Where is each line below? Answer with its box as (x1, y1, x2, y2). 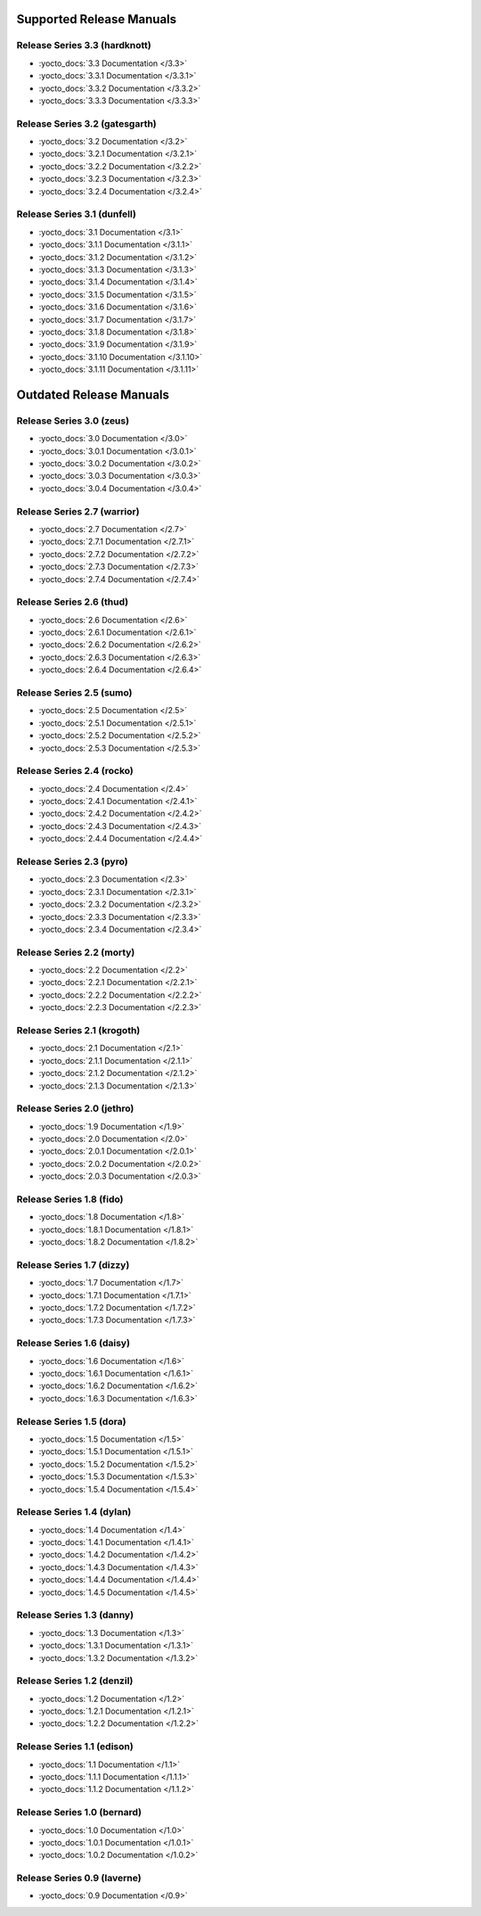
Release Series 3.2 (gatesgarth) (16, 117, 158, 129)
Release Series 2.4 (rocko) (16, 765, 134, 777)
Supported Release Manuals (16, 12, 177, 27)
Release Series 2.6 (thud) (16, 596, 129, 608)
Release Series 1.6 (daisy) (16, 1337, 131, 1350)
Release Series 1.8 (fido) (16, 1193, 124, 1205)
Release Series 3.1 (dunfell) (16, 208, 137, 220)
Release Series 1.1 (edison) (16, 1740, 134, 1753)
